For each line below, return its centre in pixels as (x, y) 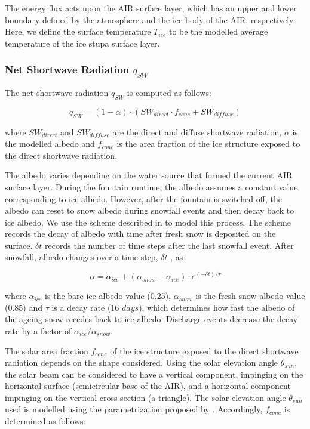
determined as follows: (45, 421)
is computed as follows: (169, 92)
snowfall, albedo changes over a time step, (82, 257)
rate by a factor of (38, 330)
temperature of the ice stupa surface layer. (82, 43)
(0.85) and (24, 307)
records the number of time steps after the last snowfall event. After (169, 245)
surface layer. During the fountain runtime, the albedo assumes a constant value (151, 186)
